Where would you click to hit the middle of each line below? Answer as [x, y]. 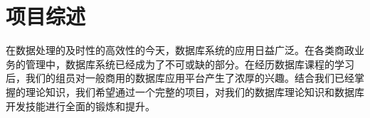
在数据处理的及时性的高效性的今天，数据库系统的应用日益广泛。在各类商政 [180, 50]
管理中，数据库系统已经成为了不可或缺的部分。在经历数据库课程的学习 [190, 64]
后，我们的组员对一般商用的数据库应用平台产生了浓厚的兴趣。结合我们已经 [180, 78]
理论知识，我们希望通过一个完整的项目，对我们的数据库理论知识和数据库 [195, 91]
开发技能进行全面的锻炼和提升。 [80, 106]
